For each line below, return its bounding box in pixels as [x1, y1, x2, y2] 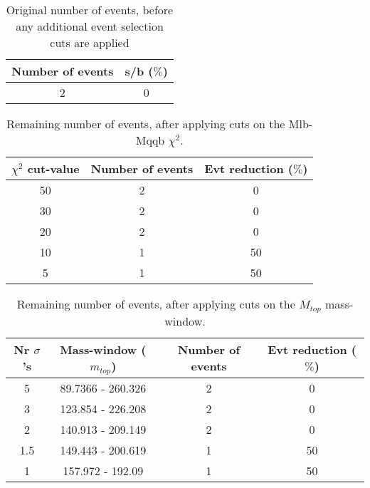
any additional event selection [16, 18, 164, 34]
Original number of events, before [6, 1, 174, 18]
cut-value [27, 160, 80, 177]
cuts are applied [50, 34, 129, 51]
